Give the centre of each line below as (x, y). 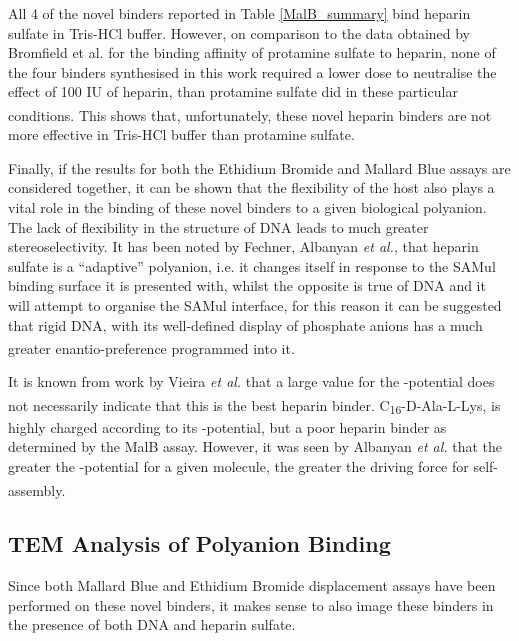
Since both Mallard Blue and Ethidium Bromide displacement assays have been (252, 585)
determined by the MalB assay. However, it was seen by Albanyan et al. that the (255, 446)
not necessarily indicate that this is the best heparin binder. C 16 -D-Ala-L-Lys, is (254, 406)
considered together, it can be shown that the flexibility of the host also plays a (251, 187)
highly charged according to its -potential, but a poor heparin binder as (227, 426)
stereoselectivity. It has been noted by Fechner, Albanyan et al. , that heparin (243, 246)
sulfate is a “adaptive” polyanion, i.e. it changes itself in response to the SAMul (252, 265)
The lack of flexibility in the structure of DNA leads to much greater (218, 226)
